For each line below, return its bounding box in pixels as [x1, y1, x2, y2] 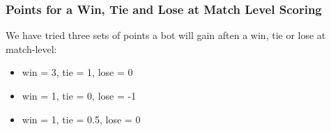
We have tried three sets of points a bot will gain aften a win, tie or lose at [6, 28, 326, 43]
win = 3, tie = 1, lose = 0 [22, 65, 133, 79]
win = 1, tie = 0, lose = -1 [22, 88, 137, 102]
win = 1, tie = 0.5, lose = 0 [22, 111, 141, 126]
